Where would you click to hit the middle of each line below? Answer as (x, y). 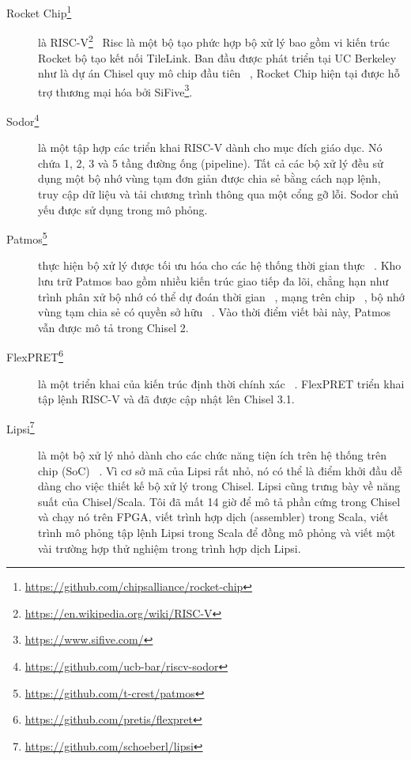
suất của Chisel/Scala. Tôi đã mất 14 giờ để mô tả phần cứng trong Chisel (219, 501)
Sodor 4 (23, 119)
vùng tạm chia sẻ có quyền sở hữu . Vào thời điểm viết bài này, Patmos (215, 312)
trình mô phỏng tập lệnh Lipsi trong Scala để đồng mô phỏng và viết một (217, 533)
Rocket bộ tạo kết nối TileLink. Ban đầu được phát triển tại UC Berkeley (217, 57)
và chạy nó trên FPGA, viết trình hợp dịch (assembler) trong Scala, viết (213, 517)
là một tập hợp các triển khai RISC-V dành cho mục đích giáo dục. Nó (210, 147)
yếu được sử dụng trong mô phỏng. (123, 209)
